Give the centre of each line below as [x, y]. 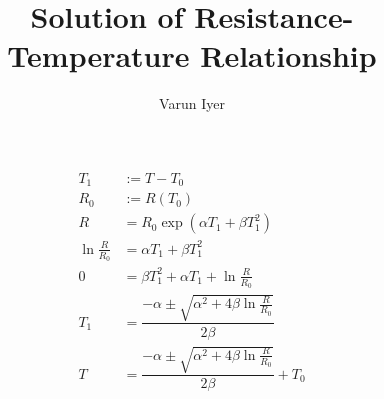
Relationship [288, 55]
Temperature [98, 55]
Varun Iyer [192, 103]
